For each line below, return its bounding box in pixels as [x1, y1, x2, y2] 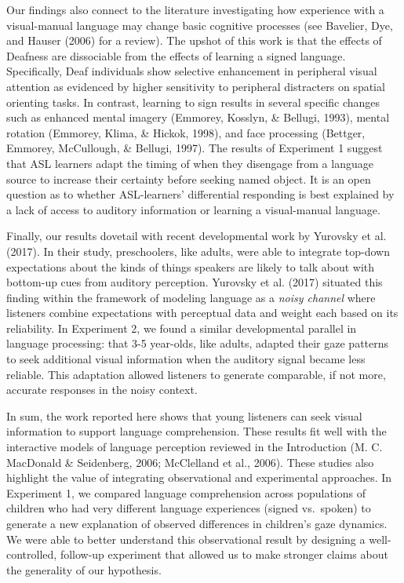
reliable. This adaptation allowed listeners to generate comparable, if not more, [6, 366, 386, 382]
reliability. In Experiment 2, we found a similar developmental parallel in [6, 319, 357, 336]
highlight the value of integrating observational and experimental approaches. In [6, 469, 392, 486]
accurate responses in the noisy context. [6, 381, 198, 398]
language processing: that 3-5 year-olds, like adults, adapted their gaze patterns [6, 335, 389, 352]
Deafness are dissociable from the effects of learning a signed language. [6, 47, 346, 64]
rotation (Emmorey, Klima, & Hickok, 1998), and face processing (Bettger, [6, 124, 366, 140]
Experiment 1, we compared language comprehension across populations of [6, 484, 366, 501]
